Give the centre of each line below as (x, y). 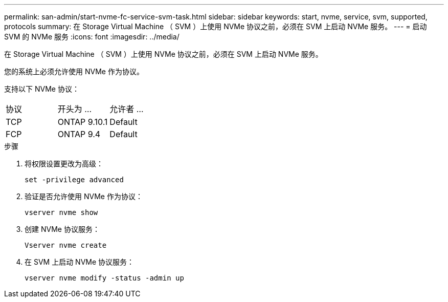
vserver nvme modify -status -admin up (104, 278)
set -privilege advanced (74, 180)
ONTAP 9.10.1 (83, 122)
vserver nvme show (61, 212)
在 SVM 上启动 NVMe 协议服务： (80, 262)
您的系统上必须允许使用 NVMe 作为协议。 (74, 71)
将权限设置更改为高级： (64, 164)
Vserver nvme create (66, 245)
